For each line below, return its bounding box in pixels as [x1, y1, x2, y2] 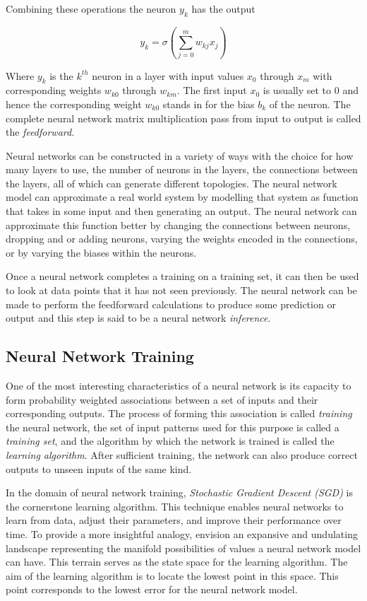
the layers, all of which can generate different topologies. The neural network [6, 175, 337, 190]
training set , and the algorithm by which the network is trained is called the [6, 433, 335, 448]
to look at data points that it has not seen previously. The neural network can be [6, 283, 357, 298]
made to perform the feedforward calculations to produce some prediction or [6, 296, 336, 311]
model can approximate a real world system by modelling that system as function [6, 189, 359, 204]
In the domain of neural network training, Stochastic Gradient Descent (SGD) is [6, 485, 353, 500]
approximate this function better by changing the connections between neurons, [6, 217, 351, 232]
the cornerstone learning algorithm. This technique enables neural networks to [6, 498, 344, 513]
